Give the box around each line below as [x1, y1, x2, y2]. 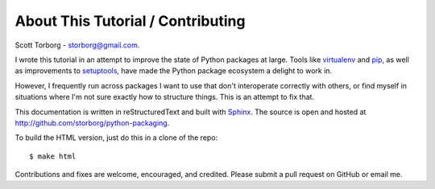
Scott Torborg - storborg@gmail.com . [14, 40, 140, 50]
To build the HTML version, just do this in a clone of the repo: [14, 133, 218, 142]
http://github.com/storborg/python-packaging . [14, 117, 170, 128]
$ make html [29, 151, 77, 161]
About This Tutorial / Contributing [14, 12, 246, 30]
